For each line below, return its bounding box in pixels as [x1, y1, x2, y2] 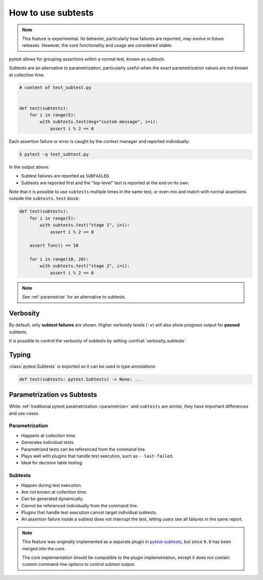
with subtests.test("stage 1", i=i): [39, 222, 130, 228]
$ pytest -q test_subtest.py [19, 151, 89, 157]
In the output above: [9, 164, 50, 170]
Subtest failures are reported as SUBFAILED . [21, 173, 111, 179]
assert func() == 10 [29, 243, 79, 248]
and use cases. [9, 410, 40, 416]
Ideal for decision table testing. [21, 460, 84, 466]
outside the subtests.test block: [9, 196, 80, 201]
